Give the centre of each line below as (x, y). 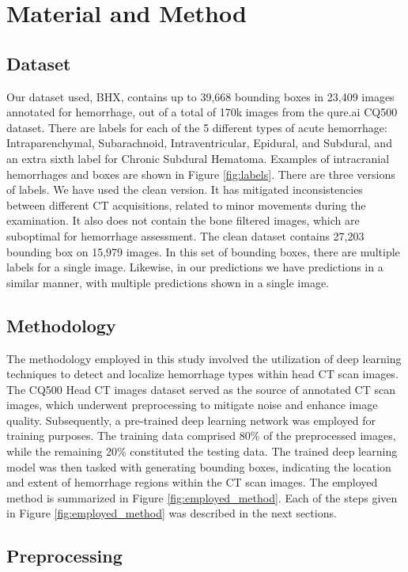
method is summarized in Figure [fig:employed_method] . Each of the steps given (202, 497)
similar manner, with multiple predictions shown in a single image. (168, 282)
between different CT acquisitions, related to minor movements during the (186, 205)
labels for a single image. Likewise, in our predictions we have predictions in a (195, 267)
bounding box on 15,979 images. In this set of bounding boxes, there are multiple (203, 251)
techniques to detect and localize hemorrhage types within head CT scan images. (202, 374)
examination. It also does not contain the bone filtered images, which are (183, 220)
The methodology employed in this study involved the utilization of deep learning (204, 358)
